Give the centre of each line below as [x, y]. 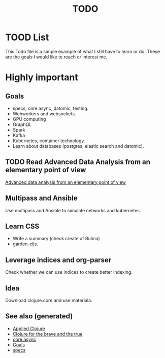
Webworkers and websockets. [44, 113]
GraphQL [22, 124]
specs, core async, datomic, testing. [51, 108]
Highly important [42, 77]
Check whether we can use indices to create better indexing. [69, 272]
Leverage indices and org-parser [58, 260]
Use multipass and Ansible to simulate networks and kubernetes [73, 210]
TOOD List [27, 37]
